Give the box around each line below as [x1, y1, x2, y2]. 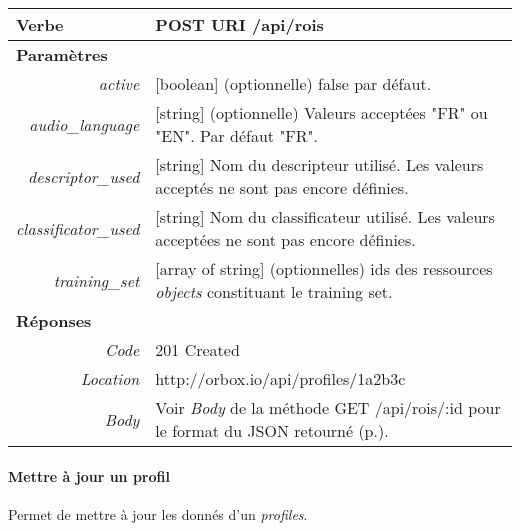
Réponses [16, 309, 92, 332]
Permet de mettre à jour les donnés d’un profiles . [8, 503, 308, 524]
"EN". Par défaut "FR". [155, 124, 319, 147]
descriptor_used [28, 164, 140, 188]
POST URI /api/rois [155, 13, 324, 36]
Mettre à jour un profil [8, 465, 170, 486]
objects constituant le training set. [155, 280, 393, 303]
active [98, 72, 140, 95]
